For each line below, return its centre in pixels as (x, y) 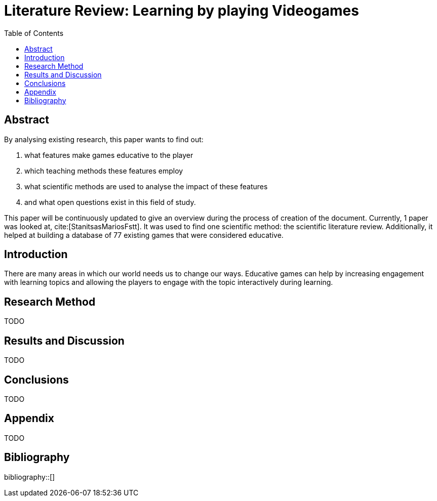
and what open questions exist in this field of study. (110, 202)
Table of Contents (34, 33)
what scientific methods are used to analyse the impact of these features (146, 186)
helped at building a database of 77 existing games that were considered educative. (144, 235)
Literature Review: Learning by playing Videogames (182, 11)
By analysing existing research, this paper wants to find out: (104, 139)
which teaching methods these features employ (104, 171)
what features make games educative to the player (109, 155)
